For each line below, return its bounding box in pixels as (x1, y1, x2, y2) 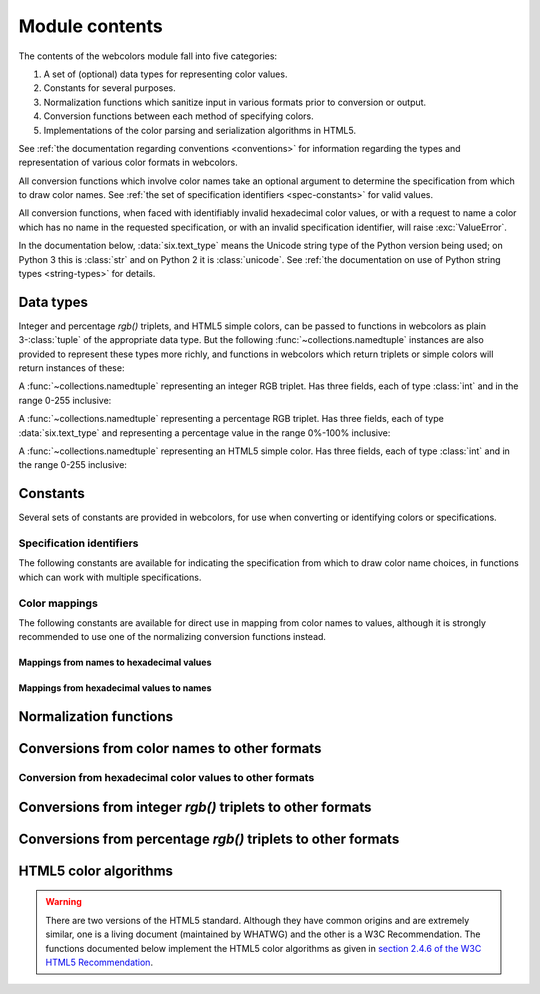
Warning (45, 896, 82, 908)
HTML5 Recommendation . (45, 956, 154, 968)
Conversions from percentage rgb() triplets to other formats (18, 830, 400, 847)
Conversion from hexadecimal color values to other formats (18, 771, 315, 785)
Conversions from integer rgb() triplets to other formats (18, 798, 372, 815)
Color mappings (18, 596, 99, 610)
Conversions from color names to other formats (18, 740, 322, 757)
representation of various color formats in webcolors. (18, 156, 239, 169)
